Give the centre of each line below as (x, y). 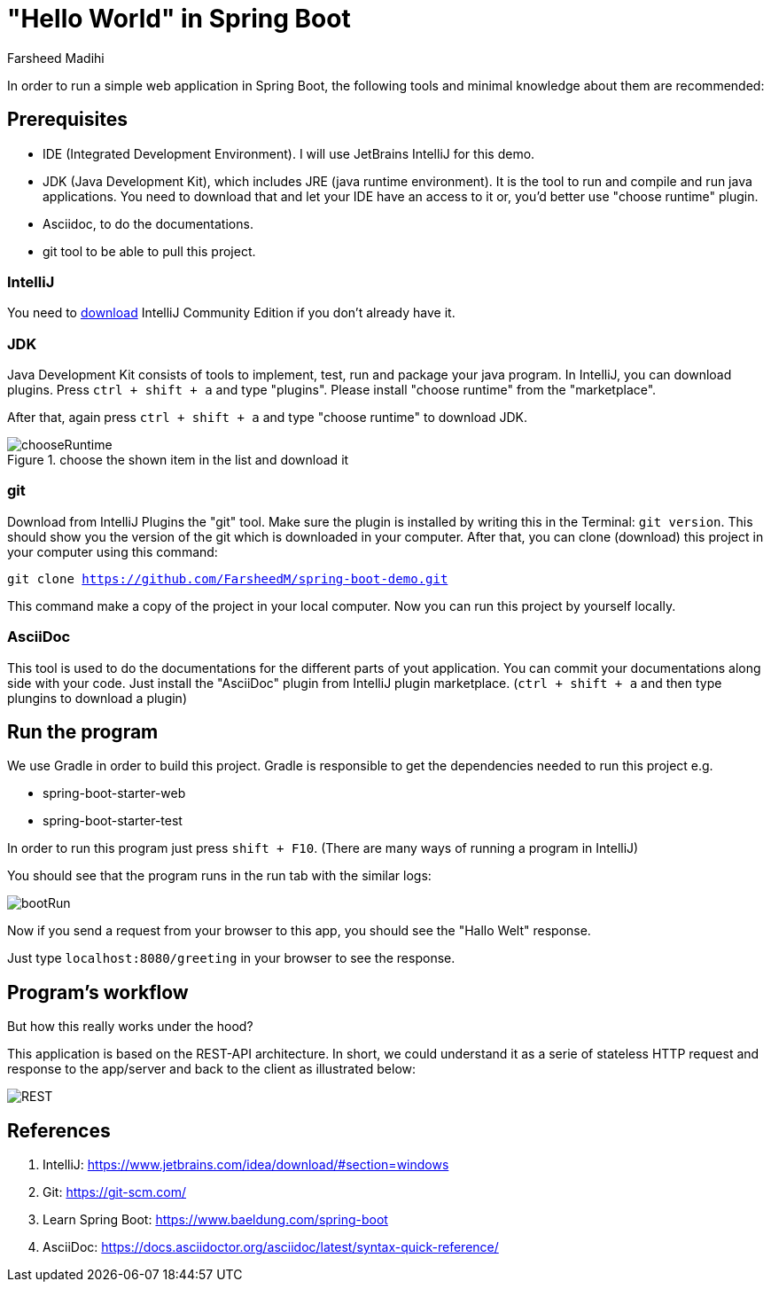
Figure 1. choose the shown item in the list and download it (178, 460)
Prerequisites (67, 120)
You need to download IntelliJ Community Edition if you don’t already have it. (231, 313)
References (59, 1130)
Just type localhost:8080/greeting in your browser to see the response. (231, 958)
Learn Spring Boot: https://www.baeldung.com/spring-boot (215, 1220)
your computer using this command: (113, 551)
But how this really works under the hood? (130, 1027)
